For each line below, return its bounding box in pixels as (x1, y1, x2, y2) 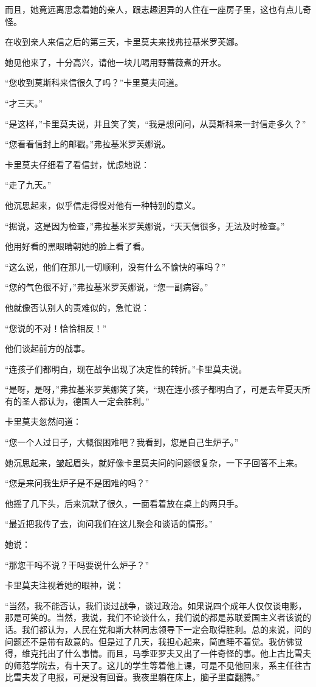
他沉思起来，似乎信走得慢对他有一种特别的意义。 (5, 198, 201, 211)
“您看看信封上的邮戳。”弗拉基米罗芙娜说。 (5, 138, 171, 150)
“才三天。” (5, 96, 43, 109)
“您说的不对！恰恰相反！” (5, 321, 107, 334)
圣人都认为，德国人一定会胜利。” (21, 394, 149, 407)
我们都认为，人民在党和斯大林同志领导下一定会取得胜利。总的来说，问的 (21, 623, 311, 635)
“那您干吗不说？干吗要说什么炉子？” (5, 558, 149, 571)
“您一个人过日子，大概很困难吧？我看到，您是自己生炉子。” (5, 436, 239, 448)
